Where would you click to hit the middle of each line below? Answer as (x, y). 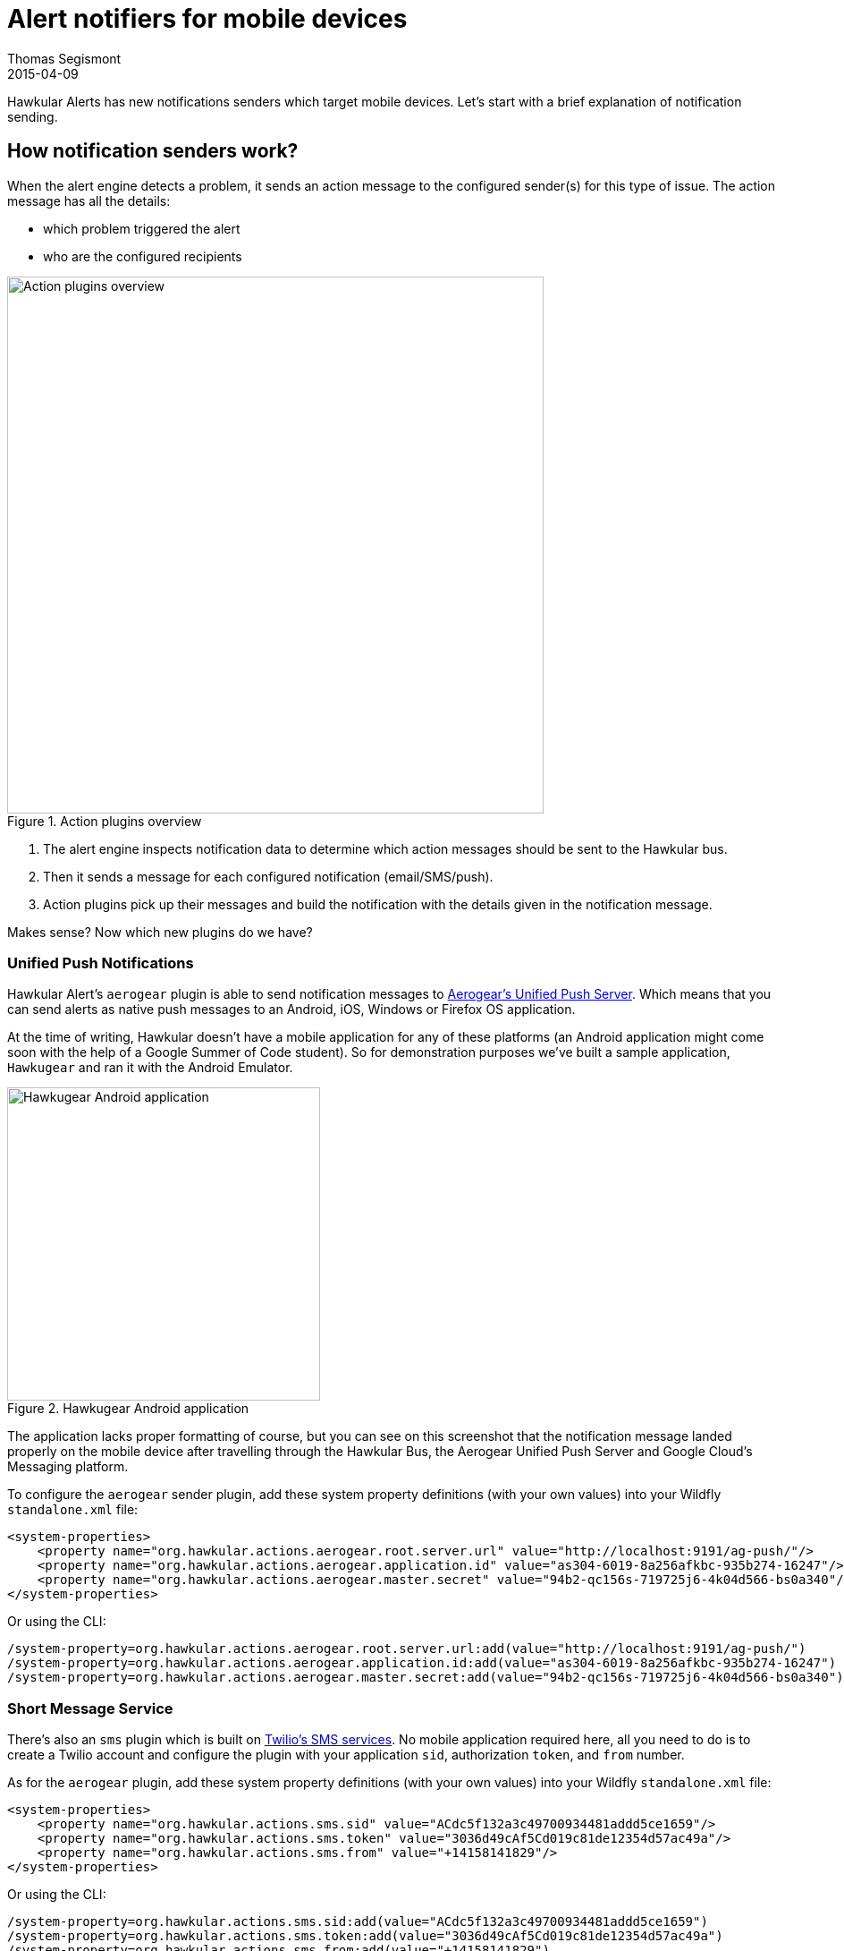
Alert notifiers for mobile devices (207, 19)
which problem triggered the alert (142, 228)
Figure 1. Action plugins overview (105, 821)
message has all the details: (89, 200)
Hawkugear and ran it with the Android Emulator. (150, 1068)
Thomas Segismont (64, 58)
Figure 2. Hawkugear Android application (128, 1409)
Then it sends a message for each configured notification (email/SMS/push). (268, 876)
